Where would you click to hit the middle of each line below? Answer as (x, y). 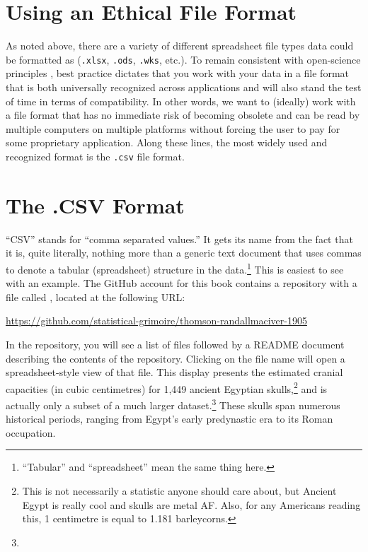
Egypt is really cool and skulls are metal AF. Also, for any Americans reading (191, 504)
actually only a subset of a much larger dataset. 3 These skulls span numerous (173, 404)
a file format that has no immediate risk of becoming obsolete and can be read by (183, 115)
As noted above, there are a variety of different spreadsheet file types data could (180, 46)
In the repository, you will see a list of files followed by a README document (175, 344)
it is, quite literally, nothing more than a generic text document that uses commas (184, 253)
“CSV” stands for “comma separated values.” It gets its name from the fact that (179, 239)
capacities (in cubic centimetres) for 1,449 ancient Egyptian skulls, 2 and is (167, 387)
